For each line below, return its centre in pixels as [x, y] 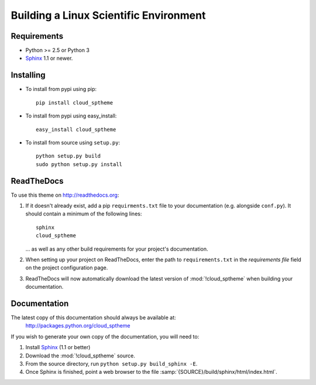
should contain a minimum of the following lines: [84, 214]
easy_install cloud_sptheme [76, 129]
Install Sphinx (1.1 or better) [58, 347]
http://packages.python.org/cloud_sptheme [78, 326]
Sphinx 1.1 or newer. [49, 58]
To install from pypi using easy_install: [71, 116]
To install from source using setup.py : [73, 142]
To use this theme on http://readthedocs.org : [65, 195]
